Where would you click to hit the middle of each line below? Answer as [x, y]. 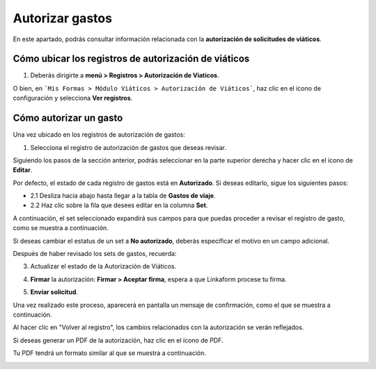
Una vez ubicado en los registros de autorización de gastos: [99, 135]
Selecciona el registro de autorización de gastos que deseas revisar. [128, 147]
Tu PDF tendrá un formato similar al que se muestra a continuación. [110, 353]
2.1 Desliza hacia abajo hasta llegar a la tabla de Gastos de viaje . [123, 196]
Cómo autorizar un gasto [68, 118]
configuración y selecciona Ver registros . [73, 98]
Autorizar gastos [63, 18]
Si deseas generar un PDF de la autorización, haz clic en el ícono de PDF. [118, 340]
